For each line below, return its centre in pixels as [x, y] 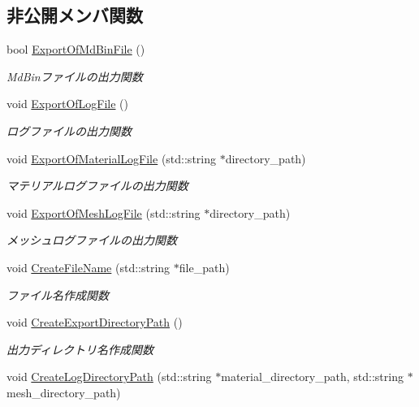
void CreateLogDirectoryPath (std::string [109, 377]
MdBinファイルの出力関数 [75, 76]
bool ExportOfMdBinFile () [76, 49]
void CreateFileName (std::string [89, 267]
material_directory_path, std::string [312, 377]
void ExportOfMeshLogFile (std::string [104, 212]
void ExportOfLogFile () [68, 104]
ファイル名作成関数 [58, 294]
